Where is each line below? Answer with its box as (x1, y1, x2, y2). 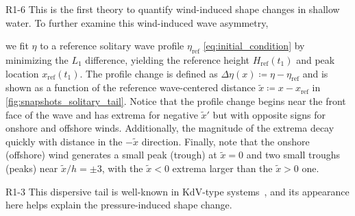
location (5, 66, 39, 80)
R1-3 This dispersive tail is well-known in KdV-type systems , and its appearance (5, 184, 350, 198)
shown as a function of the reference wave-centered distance (5, 80, 256, 95)
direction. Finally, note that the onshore (141, 134, 310, 148)
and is (302, 66, 328, 80)
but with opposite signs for (212, 107, 326, 121)
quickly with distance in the (5, 134, 123, 148)
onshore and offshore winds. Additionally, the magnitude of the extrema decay (5, 121, 334, 135)
